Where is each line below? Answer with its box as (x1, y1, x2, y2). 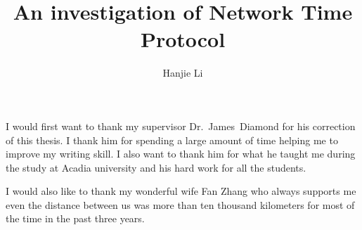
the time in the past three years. (6, 211, 145, 226)
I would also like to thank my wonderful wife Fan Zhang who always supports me (6, 184, 356, 198)
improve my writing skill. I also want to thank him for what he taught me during (6, 146, 356, 161)
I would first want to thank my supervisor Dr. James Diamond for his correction (6, 118, 356, 133)
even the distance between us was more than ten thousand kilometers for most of (6, 197, 355, 212)
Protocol (140, 25, 226, 53)
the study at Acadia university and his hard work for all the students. (6, 160, 306, 174)
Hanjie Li (162, 65, 203, 80)
